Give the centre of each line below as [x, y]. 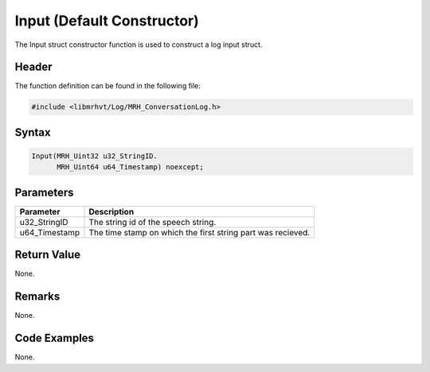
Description [111, 211]
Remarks [37, 297]
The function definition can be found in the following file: [107, 86]
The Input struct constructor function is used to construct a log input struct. [139, 45]
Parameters [44, 192]
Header [33, 67]
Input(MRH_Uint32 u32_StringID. [95, 156]
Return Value [48, 255]
